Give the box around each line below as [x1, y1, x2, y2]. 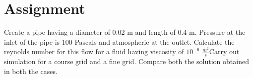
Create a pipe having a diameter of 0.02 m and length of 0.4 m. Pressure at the [4, 27, 246, 37]
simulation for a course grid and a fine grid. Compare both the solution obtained [4, 56, 249, 67]
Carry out [209, 46, 240, 57]
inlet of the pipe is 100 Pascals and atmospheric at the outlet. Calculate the [4, 36, 235, 47]
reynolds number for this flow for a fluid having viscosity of [4, 46, 184, 57]
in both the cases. [4, 66, 58, 76]
